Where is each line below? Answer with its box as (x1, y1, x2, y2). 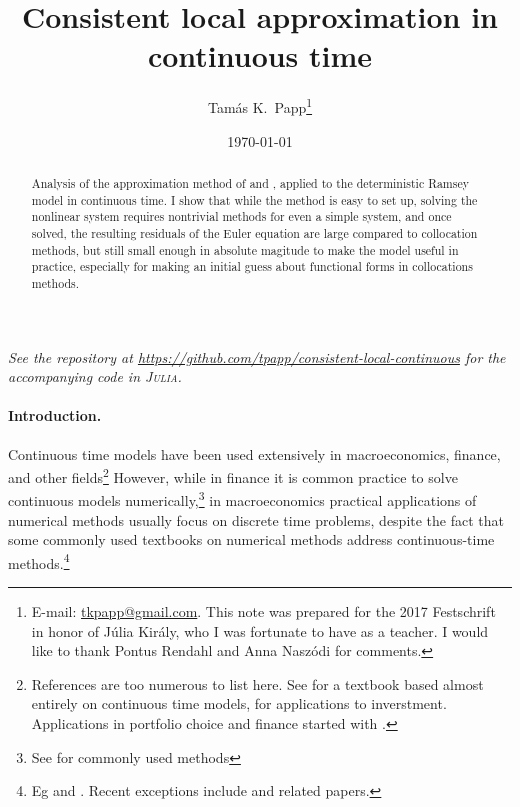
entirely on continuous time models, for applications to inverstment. (31, 693, 447, 714)
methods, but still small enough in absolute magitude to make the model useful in (31, 241, 459, 258)
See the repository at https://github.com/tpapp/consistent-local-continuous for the (8, 346, 506, 367)
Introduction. (8, 405, 102, 426)
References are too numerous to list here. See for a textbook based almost (31, 673, 484, 694)
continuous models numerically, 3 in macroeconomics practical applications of (8, 487, 477, 511)
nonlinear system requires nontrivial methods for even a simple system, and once (31, 208, 452, 225)
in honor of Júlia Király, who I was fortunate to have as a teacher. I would (31, 620, 489, 641)
